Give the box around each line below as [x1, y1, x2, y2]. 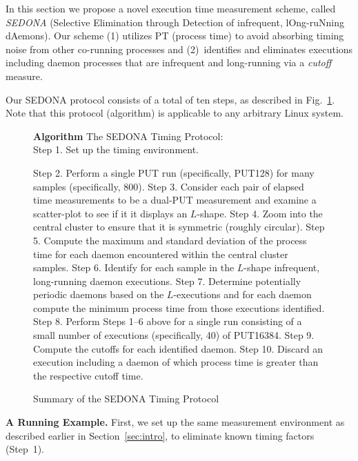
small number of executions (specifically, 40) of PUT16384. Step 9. [33, 328, 315, 342]
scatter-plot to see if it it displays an [33, 206, 188, 220]
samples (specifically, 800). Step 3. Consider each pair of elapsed [33, 179, 304, 193]
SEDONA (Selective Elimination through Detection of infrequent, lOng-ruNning [6, 14, 344, 29]
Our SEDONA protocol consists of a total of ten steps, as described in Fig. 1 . [6, 92, 335, 106]
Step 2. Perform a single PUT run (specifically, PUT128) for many [33, 165, 315, 179]
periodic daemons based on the [33, 287, 164, 302]
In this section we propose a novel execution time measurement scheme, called [6, 1, 336, 15]
